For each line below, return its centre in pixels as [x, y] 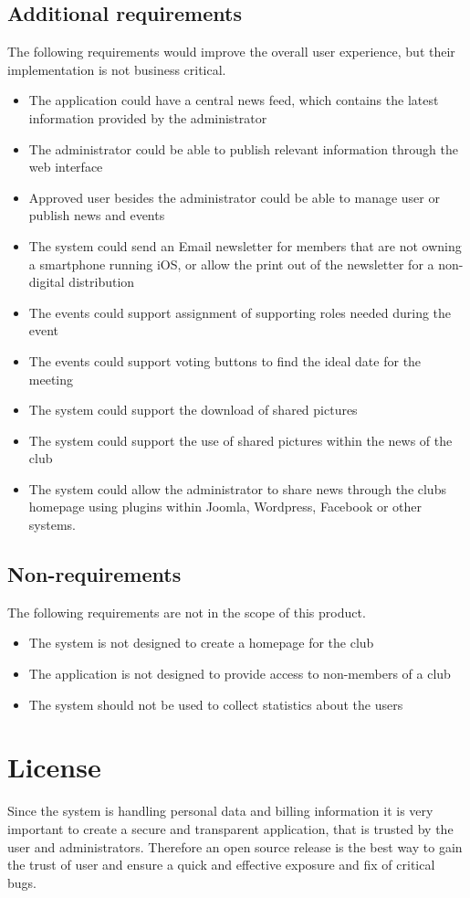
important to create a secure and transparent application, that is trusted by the [230, 828]
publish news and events [97, 215]
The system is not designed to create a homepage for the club [201, 643]
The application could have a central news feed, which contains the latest [234, 100]
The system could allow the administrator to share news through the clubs [237, 488]
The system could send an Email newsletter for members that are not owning [245, 245]
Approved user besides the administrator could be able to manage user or [234, 197]
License [54, 767]
